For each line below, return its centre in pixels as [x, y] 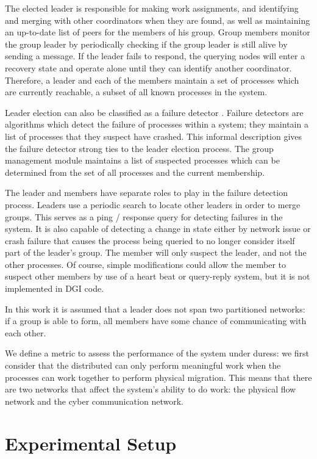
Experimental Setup [91, 443]
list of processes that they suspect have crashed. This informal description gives [154, 136]
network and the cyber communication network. [94, 401]
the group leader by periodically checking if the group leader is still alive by [146, 44]
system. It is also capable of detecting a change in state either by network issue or [158, 229]
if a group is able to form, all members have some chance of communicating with [156, 321]
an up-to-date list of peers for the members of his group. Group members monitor [158, 32]
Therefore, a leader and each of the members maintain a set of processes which [152, 80]
